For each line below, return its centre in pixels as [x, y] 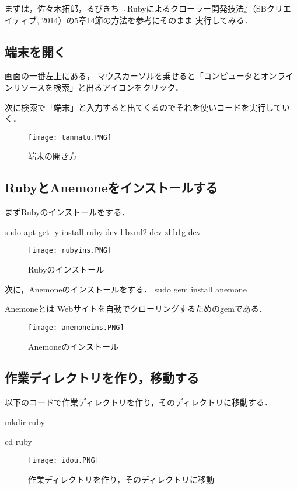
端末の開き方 [53, 156]
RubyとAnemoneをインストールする [111, 187]
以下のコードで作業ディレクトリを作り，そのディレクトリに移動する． [139, 402]
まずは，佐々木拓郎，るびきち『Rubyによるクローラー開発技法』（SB [136, 8]
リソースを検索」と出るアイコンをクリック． [98, 87]
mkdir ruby [25, 421]
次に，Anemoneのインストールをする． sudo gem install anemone [126, 289]
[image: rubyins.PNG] [70, 251]
